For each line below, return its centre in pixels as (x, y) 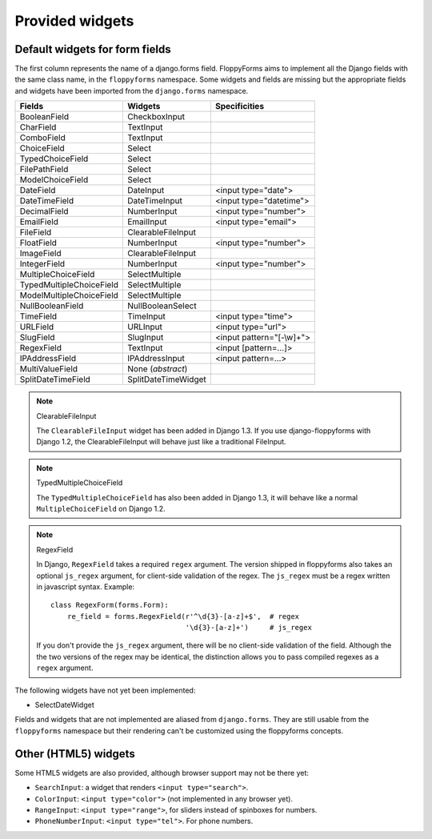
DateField (38, 191)
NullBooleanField (52, 306)
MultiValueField (49, 369)
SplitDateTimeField (55, 379)
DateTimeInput (155, 201)
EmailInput (147, 222)
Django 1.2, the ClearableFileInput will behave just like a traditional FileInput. (162, 442)
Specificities (239, 106)
